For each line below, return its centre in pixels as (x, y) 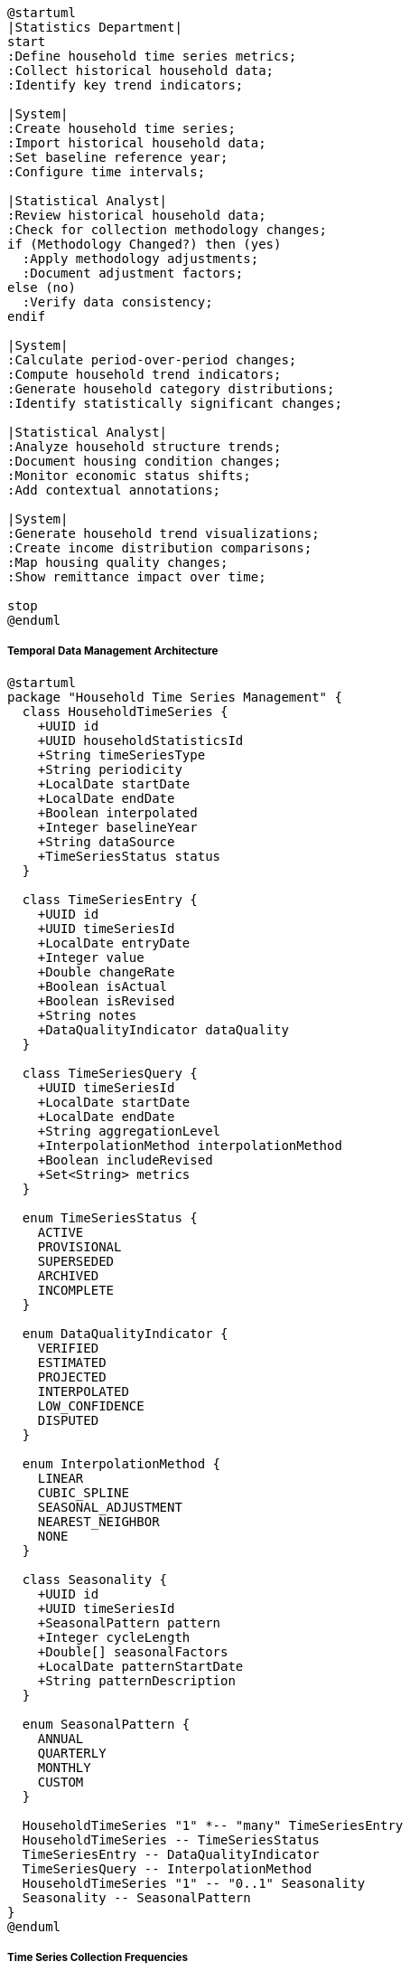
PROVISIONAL (79, 1246)
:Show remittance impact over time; (137, 577)
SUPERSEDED (76, 1261)
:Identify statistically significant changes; (175, 403)
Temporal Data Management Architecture (113, 651)
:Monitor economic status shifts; (129, 476)
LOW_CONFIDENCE (91, 1405)
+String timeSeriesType (121, 754)
